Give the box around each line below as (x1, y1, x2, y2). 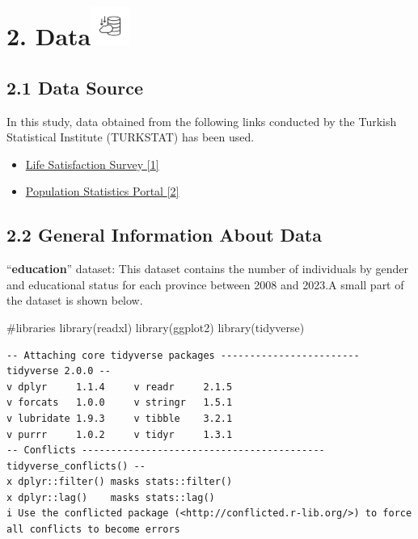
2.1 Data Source (6, 74, 143, 99)
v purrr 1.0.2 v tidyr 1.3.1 (6, 428, 233, 440)
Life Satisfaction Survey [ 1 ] (25, 155, 159, 172)
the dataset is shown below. (6, 292, 143, 309)
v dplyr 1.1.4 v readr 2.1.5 (6, 381, 233, 393)
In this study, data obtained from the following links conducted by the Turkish (6, 112, 397, 129)
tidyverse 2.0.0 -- (6, 365, 111, 377)
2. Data (6, 19, 91, 53)
